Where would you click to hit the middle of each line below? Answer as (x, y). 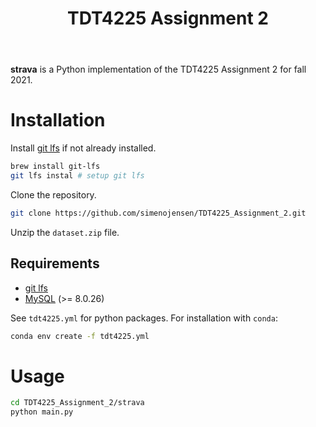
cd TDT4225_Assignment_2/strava (77, 403)
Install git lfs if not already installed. (83, 148)
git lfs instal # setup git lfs (77, 176)
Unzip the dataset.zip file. (65, 232)
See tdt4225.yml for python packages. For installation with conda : (144, 318)
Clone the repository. (53, 194)
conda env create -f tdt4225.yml (80, 336)
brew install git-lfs (55, 167)
